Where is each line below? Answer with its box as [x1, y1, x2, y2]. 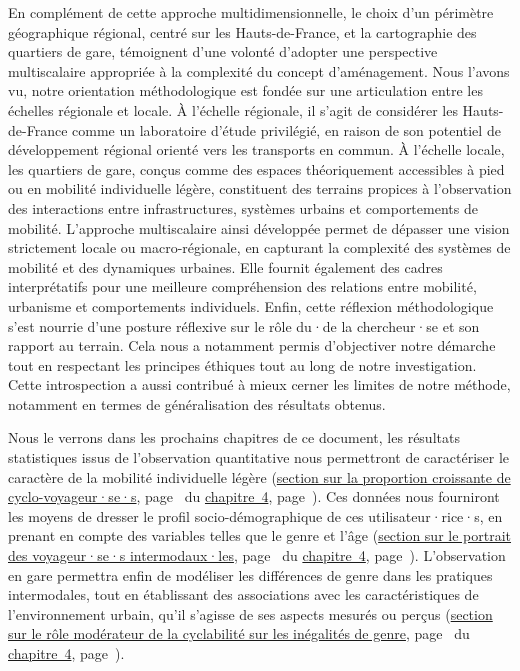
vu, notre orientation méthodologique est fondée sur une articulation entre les [8, 80, 483, 101]
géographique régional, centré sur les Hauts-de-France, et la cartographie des [8, 21, 477, 42]
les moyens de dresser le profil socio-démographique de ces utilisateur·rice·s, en [8, 505, 503, 526]
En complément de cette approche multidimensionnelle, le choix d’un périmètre [8, 2, 494, 22]
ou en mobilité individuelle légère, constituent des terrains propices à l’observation [8, 178, 512, 199]
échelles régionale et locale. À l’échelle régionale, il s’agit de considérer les [8, 99, 458, 120]
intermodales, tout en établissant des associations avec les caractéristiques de [8, 584, 479, 605]
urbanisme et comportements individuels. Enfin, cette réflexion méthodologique [8, 295, 494, 316]
